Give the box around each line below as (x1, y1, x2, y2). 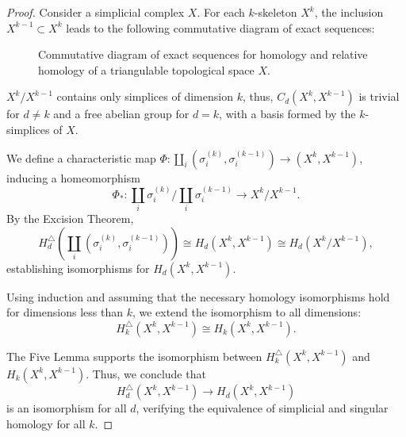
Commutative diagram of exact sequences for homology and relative (38, 46, 368, 63)
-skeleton (254, 4, 297, 20)
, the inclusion (314, 4, 384, 20)
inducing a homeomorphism (6, 169, 140, 186)
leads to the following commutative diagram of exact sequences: (66, 19, 375, 36)
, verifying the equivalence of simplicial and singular (136, 400, 389, 416)
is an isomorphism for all (6, 400, 127, 416)
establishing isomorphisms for (6, 259, 150, 276)
